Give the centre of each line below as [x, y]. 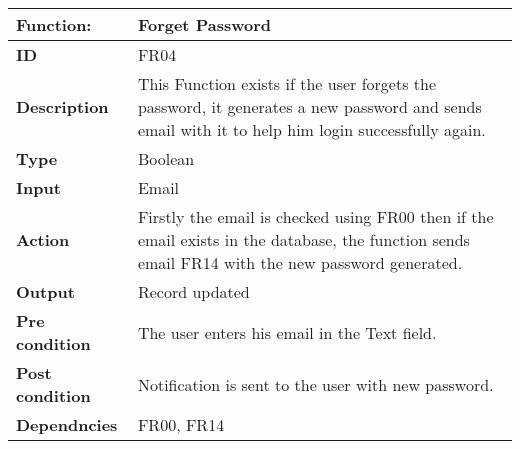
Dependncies [67, 424]
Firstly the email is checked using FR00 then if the [315, 216]
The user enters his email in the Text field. [287, 332]
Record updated [193, 291]
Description [62, 106]
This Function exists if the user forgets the [286, 83]
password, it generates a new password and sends [309, 106]
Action [43, 239]
